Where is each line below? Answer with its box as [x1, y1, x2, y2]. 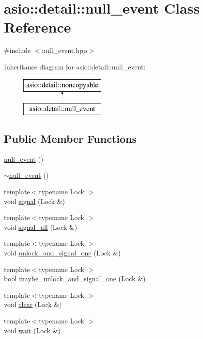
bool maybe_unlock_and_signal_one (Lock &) [4, 273, 146, 284]
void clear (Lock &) [4, 299, 62, 309]
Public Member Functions [4, 131, 137, 146]
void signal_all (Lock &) [4, 221, 78, 232]
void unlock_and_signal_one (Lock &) [4, 248, 121, 258]
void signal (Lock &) [4, 196, 65, 206]
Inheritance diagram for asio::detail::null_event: [4, 61, 146, 71]
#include [4, 45, 31, 55]
